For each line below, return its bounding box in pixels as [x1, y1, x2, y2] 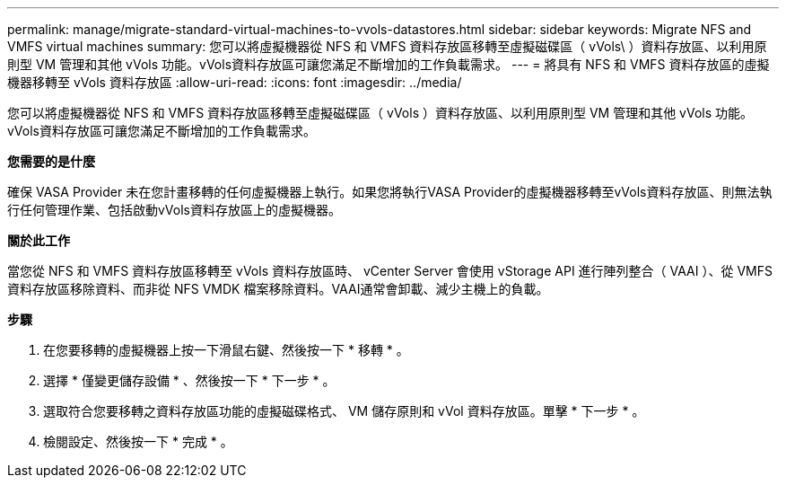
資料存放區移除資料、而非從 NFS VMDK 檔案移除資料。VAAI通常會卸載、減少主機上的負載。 [7, 281, 549, 296]
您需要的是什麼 [7, 154, 95, 169]
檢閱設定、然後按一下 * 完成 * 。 [43, 434, 233, 449]
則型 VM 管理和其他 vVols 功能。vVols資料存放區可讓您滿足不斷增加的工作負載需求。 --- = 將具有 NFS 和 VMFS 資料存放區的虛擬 [7, 57, 770, 72]
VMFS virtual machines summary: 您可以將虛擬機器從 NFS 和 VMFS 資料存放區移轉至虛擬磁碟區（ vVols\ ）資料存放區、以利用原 [7, 39, 767, 54]
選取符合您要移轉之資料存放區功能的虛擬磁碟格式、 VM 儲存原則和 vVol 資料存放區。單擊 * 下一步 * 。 [43, 403, 645, 419]
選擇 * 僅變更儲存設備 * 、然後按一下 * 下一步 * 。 [43, 373, 336, 388]
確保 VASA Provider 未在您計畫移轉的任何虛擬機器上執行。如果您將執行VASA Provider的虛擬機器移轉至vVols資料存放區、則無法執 [7, 184, 773, 199]
